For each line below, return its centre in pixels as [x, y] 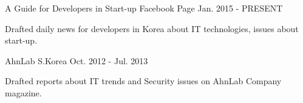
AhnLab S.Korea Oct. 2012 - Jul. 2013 [77, 60]
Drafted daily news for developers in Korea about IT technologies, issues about [152, 28]
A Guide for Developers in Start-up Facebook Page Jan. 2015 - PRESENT [144, 8]
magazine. [23, 92]
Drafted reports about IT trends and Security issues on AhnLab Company [143, 81]
